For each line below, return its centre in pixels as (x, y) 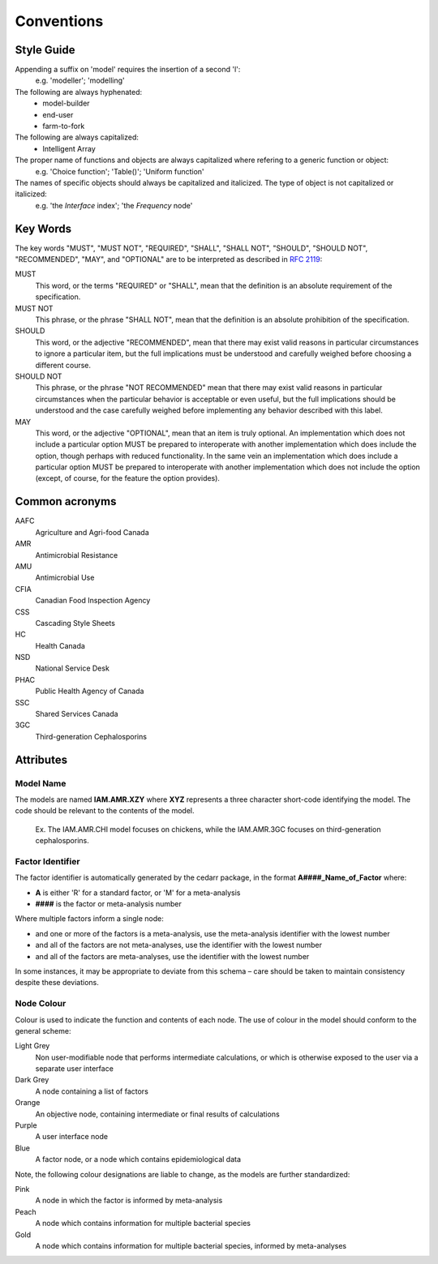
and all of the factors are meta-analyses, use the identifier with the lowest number (172, 956)
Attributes (41, 759)
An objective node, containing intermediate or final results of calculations (157, 1114)
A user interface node (72, 1137)
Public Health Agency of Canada (90, 691)
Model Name (41, 783)
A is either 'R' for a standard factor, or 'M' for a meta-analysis (138, 893)
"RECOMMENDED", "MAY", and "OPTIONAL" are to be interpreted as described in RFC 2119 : (169, 259)
